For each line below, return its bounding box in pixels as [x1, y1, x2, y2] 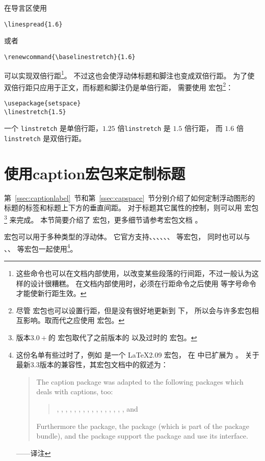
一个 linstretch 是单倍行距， [4, 123, 102, 133]
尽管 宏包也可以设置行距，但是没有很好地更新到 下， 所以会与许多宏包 [16, 305, 252, 315]
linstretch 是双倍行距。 [4, 132, 86, 143]
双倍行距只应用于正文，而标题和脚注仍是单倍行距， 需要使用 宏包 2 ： [4, 80, 233, 92]
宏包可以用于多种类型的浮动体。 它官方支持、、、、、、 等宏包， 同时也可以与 [4, 231, 250, 242]
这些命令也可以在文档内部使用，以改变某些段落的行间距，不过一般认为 [16, 268, 252, 279]
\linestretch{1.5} [4, 108, 66, 116]
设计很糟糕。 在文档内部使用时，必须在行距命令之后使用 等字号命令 [30, 278, 257, 288]
